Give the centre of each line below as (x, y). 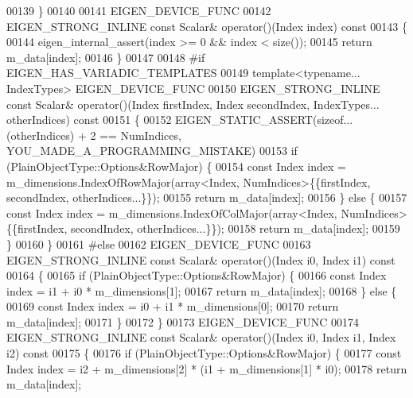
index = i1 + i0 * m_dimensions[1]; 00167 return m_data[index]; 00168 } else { (202, 290)
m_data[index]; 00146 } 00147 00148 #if (106, 57)
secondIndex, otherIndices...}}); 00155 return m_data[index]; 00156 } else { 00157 (207, 197)
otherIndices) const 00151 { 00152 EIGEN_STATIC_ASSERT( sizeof (175, 120)
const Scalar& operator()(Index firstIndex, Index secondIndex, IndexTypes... (193, 104)
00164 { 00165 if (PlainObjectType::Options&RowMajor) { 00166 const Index (197, 275)
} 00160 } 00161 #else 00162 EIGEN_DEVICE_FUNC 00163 (159, 243)
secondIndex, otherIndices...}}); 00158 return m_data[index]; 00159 (236, 228)
